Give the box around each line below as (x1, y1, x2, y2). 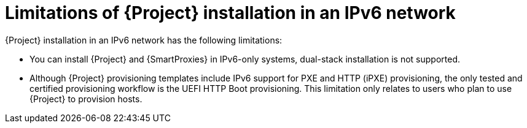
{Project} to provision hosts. (29, 93, 142, 104)
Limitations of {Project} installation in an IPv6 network (5, 2, 456, 23)
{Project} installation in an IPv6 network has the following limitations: (5, 34, 283, 45)
